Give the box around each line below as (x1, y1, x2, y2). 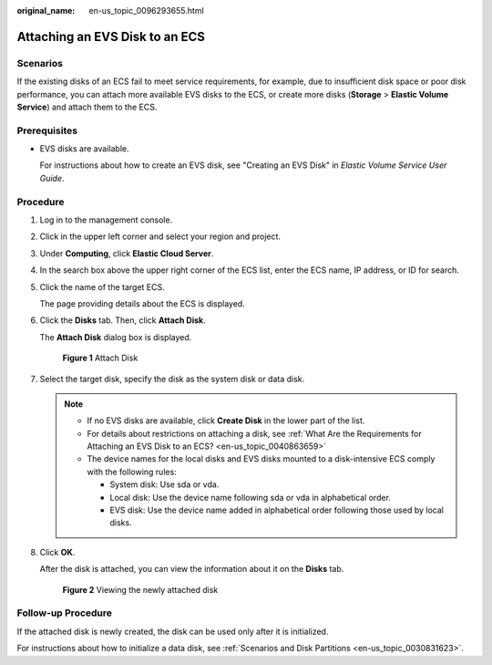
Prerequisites (16, 124, 77, 137)
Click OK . (39, 546, 76, 557)
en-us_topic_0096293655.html (88, 5, 204, 16)
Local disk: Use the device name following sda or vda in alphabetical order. (109, 492, 392, 503)
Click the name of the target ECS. (39, 281, 166, 292)
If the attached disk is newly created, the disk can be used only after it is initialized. (16, 626, 329, 637)
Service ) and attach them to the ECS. (16, 101, 158, 112)
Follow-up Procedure (16, 607, 113, 619)
